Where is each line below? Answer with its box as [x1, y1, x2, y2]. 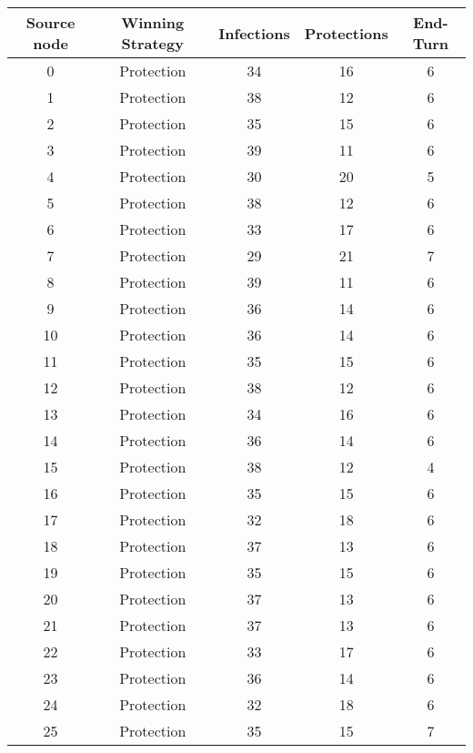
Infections [218, 22, 290, 44]
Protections [304, 22, 388, 44]
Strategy [121, 33, 184, 54]
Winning [121, 12, 185, 33]
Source [25, 12, 75, 33]
